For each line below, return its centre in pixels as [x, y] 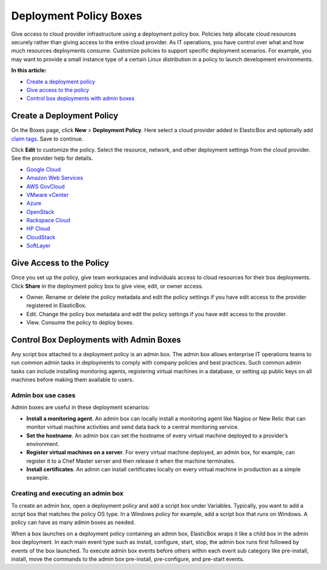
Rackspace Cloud [48, 220]
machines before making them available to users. [73, 380]
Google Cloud [44, 169]
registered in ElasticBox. [57, 305]
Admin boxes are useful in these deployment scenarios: [81, 407]
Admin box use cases [43, 395]
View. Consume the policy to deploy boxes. [80, 323]
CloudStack [41, 237]
